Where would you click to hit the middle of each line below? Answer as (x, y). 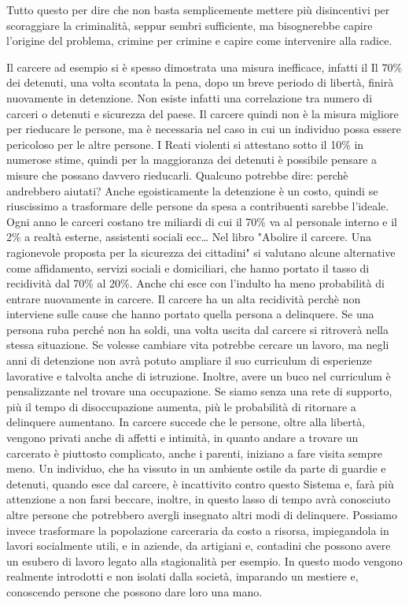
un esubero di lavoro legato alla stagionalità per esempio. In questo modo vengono (204, 560)
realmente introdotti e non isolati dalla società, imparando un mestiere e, (182, 576)
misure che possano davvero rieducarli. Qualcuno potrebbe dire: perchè (177, 174)
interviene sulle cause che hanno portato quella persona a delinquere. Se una (190, 314)
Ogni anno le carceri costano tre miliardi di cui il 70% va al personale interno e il (202, 221)
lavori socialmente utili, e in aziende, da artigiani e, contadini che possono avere (199, 546)
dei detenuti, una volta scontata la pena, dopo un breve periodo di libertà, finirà (200, 82)
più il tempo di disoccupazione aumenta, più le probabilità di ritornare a (181, 406)
